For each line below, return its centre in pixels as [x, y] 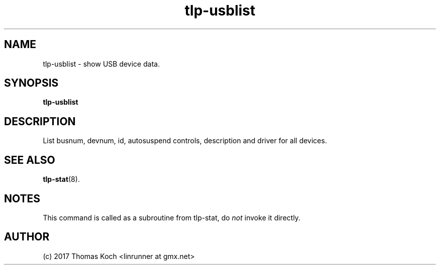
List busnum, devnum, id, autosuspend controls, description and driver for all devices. [185, 141]
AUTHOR [27, 237]
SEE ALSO [30, 160]
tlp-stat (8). [61, 179]
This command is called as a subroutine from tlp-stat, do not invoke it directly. [172, 217]
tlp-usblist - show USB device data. [101, 64]
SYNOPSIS [31, 83]
